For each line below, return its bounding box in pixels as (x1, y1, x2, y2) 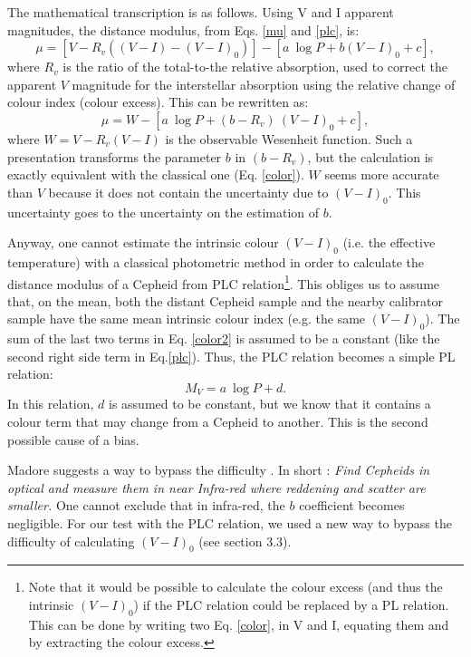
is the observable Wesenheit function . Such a (165, 129, 413, 148)
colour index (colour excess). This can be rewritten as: (7, 92, 309, 111)
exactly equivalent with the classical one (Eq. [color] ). (7, 165, 304, 184)
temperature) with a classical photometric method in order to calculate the (7, 252, 424, 271)
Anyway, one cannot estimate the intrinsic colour (7, 233, 279, 252)
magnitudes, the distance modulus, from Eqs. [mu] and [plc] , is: (7, 20, 360, 39)
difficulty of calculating (7, 531, 135, 550)
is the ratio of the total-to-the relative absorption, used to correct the (62, 57, 448, 76)
